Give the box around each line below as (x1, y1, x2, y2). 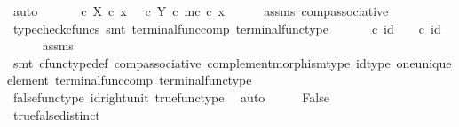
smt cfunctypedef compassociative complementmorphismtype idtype (12, 53, 391, 71)
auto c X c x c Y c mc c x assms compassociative (12, 2, 389, 19)
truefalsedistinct (12, 105, 100, 123)
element (7, 71, 50, 89)
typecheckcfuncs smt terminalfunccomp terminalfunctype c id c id (12, 19, 441, 37)
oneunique (396, 53, 452, 71)
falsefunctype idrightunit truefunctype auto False (12, 87, 329, 106)
